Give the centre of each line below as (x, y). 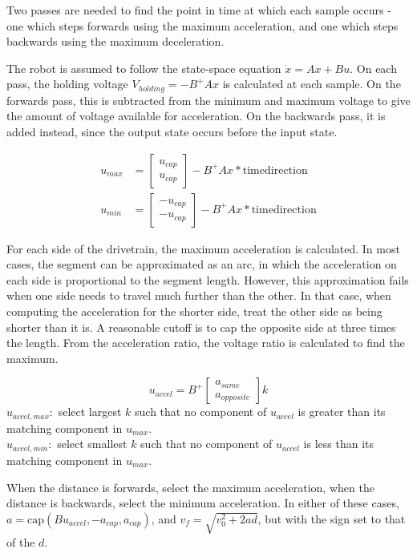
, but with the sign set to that (332, 518)
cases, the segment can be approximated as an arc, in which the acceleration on (202, 264)
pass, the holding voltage (67, 84)
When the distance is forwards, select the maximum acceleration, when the (190, 487)
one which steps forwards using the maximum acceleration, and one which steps (202, 25)
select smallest (92, 444)
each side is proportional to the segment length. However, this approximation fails (208, 279)
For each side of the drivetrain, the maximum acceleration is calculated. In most (203, 248)
